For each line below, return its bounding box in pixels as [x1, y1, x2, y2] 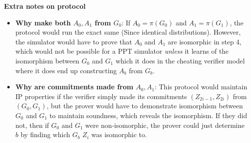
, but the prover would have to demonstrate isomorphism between [46, 101, 243, 111]
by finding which [20, 129, 71, 140]
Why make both [15, 17, 71, 27]
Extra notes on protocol [4, 1, 86, 11]
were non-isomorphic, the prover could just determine [85, 120, 245, 130]
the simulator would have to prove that [15, 36, 132, 46]
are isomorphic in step [168, 36, 234, 46]
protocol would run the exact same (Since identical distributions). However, [15, 27, 241, 37]
